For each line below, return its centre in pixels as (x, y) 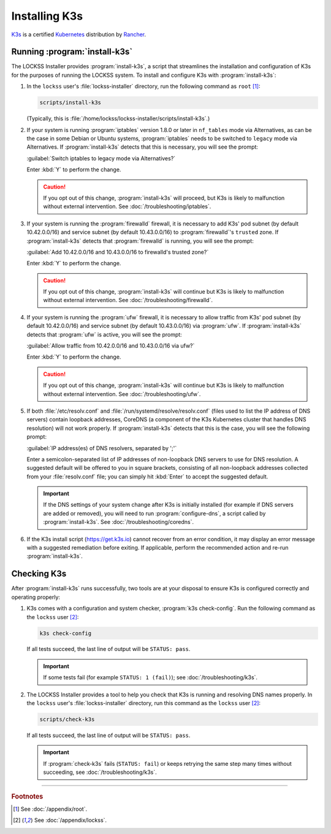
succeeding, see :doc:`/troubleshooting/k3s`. (100, 772)
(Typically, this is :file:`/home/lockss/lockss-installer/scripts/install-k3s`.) (118, 119)
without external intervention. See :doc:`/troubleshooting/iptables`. (127, 206)
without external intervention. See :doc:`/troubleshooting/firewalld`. (128, 300)
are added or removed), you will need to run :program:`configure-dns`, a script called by (154, 513)
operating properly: (36, 597)
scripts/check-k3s (67, 719)
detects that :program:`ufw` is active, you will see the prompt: (104, 334)
